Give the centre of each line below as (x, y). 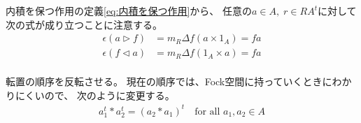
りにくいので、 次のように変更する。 (90, 95)
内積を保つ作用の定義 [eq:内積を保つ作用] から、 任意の (129, 10)
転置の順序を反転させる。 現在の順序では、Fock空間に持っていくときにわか (179, 81)
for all (207, 111)
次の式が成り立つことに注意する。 (84, 24)
